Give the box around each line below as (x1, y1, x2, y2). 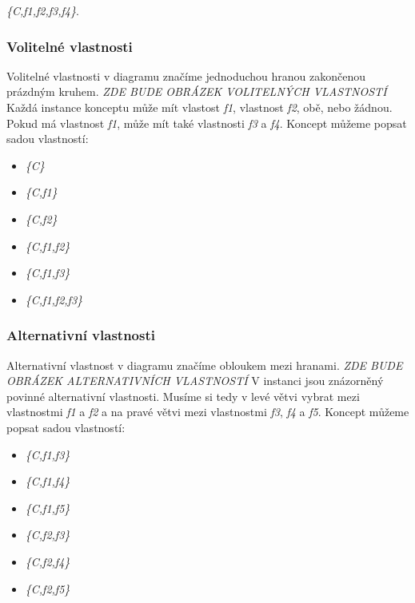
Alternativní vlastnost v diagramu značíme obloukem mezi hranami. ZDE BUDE (6, 356, 403, 373)
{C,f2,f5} (25, 580, 70, 597)
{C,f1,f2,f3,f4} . (6, 2, 79, 18)
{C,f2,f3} (25, 526, 70, 543)
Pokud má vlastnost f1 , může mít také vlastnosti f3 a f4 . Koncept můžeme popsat (6, 114, 407, 131)
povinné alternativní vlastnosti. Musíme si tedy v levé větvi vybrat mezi (6, 387, 360, 404)
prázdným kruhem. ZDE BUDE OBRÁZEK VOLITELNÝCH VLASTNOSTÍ (6, 83, 387, 100)
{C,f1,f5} (25, 499, 70, 516)
